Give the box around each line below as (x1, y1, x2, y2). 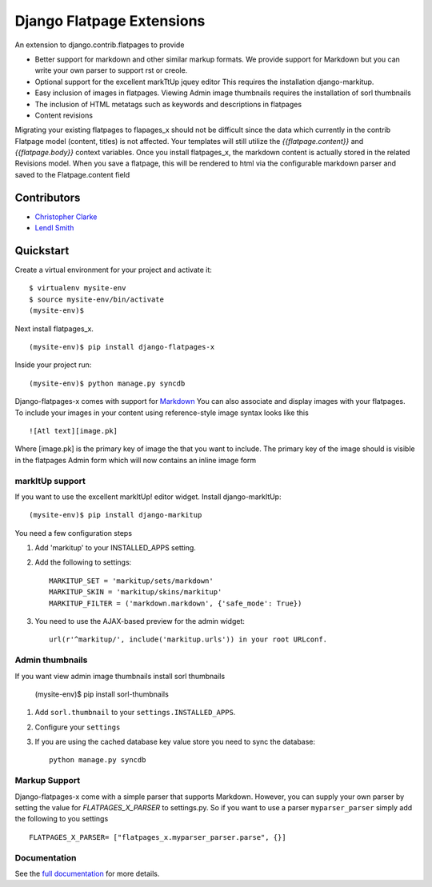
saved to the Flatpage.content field (14, 170, 130, 179)
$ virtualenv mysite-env (29, 284, 126, 293)
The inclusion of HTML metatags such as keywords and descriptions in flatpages (34, 99, 302, 109)
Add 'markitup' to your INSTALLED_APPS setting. (34, 543, 196, 553)
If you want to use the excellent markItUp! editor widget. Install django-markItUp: (14, 492, 282, 501)
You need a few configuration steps (14, 528, 132, 537)
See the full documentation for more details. (14, 869, 160, 878)
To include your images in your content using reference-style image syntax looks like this (14, 408, 310, 418)
